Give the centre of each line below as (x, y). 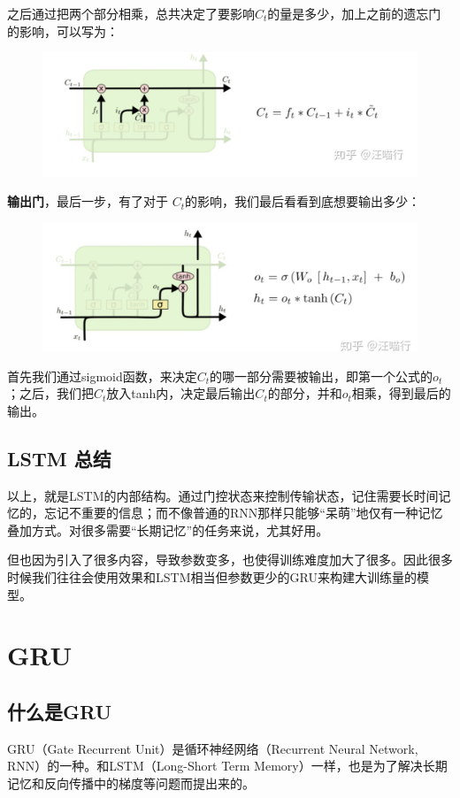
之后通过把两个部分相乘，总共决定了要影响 (131, 13)
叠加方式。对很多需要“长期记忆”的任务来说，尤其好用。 (168, 529)
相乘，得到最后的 (401, 393)
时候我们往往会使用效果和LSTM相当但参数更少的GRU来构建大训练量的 (212, 577)
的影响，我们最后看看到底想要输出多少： (303, 201)
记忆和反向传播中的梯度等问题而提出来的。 (131, 783)
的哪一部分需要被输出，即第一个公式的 (322, 376)
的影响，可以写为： (63, 31)
